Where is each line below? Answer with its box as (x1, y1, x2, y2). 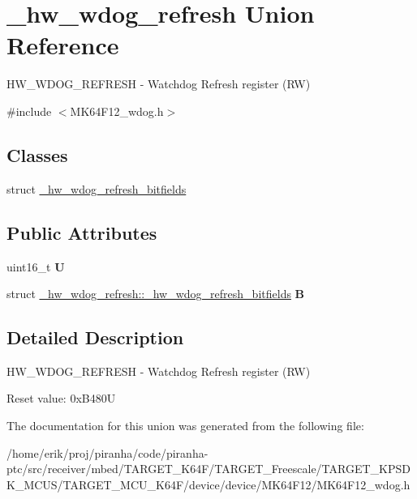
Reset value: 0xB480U (6, 390, 116, 407)
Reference (6, 28, 119, 62)
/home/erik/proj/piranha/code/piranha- (6, 444, 208, 461)
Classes (6, 142, 68, 167)
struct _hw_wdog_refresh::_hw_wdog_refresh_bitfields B (6, 285, 305, 302)
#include (6, 102, 52, 119)
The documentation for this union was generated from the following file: (6, 417, 364, 434)
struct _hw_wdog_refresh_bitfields (6, 180, 187, 197)
